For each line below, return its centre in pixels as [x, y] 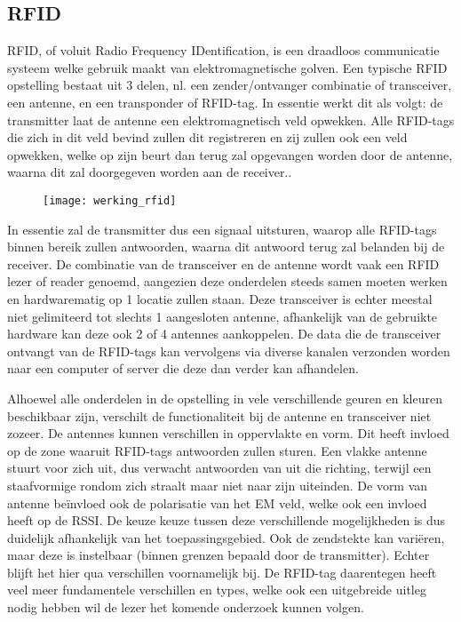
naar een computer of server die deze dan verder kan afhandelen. [183, 368]
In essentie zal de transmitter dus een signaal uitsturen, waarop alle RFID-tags [222, 229]
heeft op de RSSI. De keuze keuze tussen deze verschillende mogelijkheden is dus [227, 520]
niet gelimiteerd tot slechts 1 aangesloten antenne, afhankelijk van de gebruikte [223, 316]
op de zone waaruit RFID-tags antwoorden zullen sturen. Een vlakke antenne [217, 450]
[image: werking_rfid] [110, 200]
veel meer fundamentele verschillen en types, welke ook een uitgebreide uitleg [217, 590]
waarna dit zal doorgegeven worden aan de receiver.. [150, 172]
